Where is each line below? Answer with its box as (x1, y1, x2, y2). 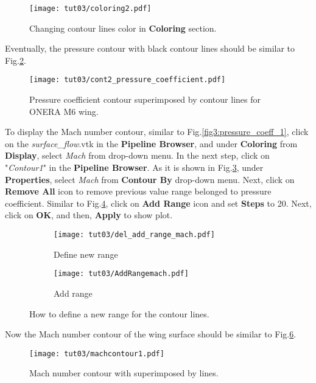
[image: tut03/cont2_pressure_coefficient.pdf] (29, 75, 226, 85)
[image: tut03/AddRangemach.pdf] (54, 269, 189, 278)
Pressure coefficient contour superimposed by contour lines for (29, 93, 261, 106)
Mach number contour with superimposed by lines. (29, 367, 219, 379)
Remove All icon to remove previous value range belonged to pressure (5, 185, 272, 198)
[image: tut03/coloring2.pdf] (29, 4, 152, 13)
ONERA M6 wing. (29, 105, 99, 117)
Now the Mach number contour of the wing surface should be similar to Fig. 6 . (5, 328, 297, 340)
